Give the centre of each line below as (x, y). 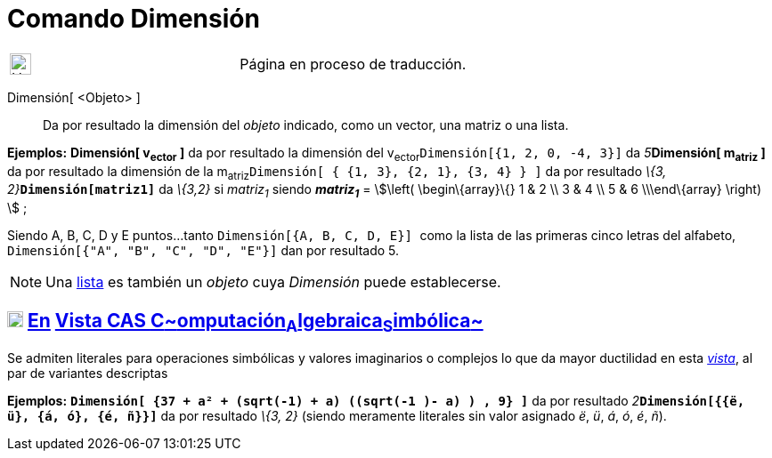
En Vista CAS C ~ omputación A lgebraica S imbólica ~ (255, 322)
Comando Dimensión (134, 19)
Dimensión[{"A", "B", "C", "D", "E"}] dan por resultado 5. (203, 251)
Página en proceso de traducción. (353, 64)
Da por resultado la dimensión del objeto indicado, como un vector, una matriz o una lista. (306, 125)
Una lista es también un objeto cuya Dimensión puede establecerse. (273, 282)
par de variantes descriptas (88, 374)
